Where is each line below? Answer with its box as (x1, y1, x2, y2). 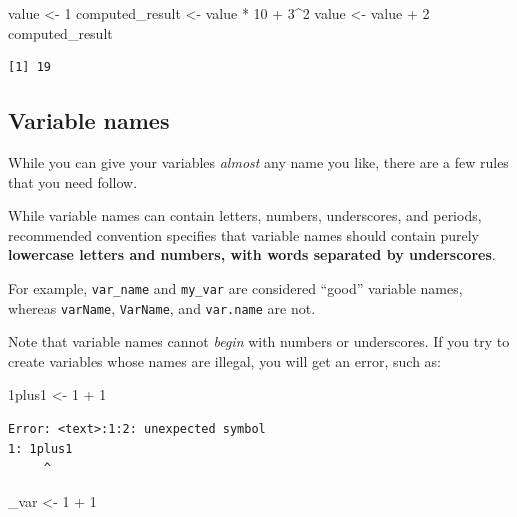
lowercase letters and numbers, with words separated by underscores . (8, 244, 496, 265)
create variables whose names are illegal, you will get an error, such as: (8, 350, 442, 371)
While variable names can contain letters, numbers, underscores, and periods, (8, 205, 482, 226)
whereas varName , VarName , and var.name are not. (8, 297, 316, 318)
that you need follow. (8, 171, 138, 192)
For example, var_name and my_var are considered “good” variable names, (8, 277, 463, 298)
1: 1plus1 (8, 441, 73, 456)
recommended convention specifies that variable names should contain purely (8, 224, 479, 245)
